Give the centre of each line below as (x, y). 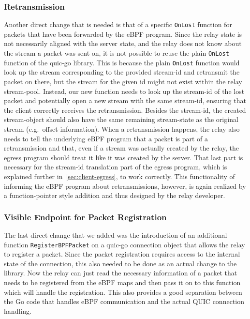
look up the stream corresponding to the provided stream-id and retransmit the (122, 72)
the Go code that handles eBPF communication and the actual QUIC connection (124, 301)
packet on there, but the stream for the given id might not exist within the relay (123, 81)
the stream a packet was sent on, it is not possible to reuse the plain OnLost (117, 53)
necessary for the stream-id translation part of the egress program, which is (116, 167)
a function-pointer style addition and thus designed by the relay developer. (115, 195)
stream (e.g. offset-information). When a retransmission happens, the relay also (122, 129)
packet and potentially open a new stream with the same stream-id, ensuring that (125, 100)
